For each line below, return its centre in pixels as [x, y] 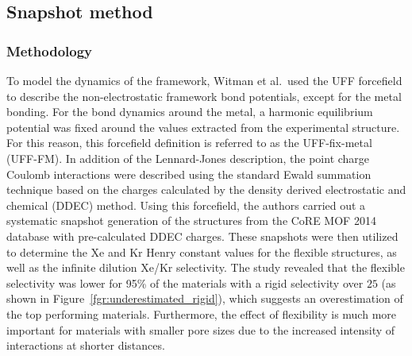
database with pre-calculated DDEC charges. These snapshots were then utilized [202, 236]
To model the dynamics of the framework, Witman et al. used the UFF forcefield [204, 80]
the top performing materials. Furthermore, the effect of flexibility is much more [202, 313]
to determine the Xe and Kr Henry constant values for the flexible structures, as [202, 252]
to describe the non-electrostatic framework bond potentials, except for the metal [204, 96]
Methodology [50, 50]
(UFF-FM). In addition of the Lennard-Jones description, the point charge [188, 158]
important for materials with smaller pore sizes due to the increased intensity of [201, 329]
